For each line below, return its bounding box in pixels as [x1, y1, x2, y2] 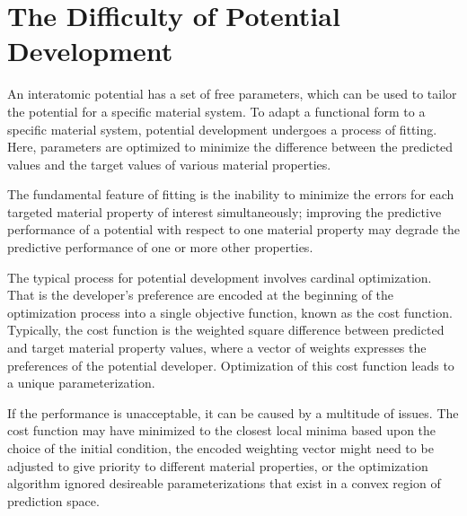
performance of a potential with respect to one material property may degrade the [7, 220, 460, 239]
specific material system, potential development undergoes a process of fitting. [7, 119, 437, 138]
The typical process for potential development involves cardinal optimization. [7, 267, 432, 286]
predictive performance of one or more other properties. [7, 238, 313, 257]
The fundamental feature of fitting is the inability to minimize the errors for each [7, 185, 454, 204]
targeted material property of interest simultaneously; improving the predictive [7, 202, 442, 221]
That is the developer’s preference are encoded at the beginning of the [7, 285, 394, 304]
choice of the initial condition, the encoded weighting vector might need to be [7, 439, 434, 457]
